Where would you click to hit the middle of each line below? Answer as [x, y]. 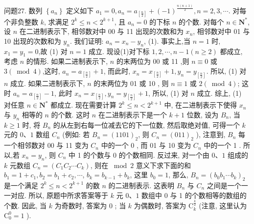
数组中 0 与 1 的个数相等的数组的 [194, 195]
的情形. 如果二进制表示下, [67, 61]
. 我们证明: [87, 41]
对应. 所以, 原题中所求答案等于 [59, 195]
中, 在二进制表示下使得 [201, 105]
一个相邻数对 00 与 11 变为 [46, 145]
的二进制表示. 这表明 [141, 185]
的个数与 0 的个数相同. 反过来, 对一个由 [146, 154]
